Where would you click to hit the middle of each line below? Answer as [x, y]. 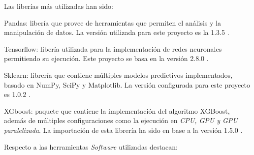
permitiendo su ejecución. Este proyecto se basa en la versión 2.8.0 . [106, 58]
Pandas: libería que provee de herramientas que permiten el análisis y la [112, 22]
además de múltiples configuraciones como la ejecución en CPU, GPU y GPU [121, 120]
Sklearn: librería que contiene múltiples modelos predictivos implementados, [118, 75]
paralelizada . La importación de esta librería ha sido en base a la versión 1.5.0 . [123, 130]
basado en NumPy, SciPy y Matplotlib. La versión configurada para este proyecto [127, 84]
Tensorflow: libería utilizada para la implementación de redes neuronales [113, 48]
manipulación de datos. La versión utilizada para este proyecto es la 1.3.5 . [117, 32]
